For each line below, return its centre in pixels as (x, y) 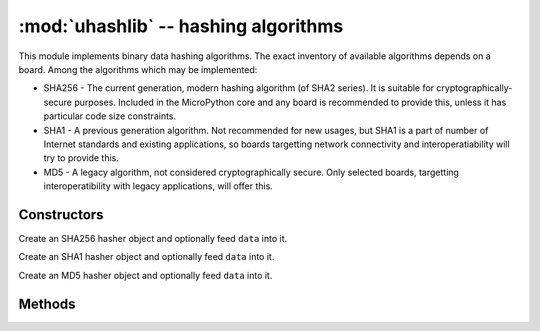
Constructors (61, 214)
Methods (47, 303)
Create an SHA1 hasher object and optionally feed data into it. (146, 257)
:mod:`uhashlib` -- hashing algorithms (181, 26)
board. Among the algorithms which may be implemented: (138, 69)
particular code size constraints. (110, 116)
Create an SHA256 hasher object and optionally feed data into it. (153, 238)
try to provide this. (81, 158)
